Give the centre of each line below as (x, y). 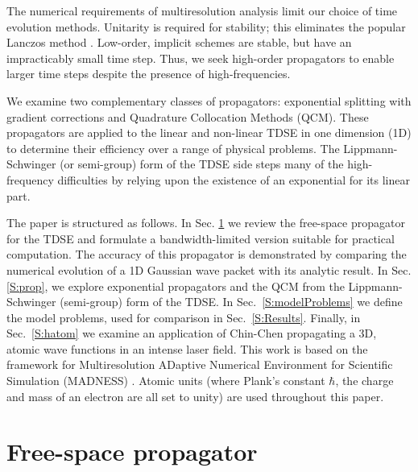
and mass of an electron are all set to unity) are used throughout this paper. (195, 396)
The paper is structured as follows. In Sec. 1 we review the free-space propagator (206, 223)
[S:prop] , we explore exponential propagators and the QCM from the (176, 286)
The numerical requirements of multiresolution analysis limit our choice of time (202, 10)
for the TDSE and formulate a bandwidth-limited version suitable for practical (201, 238)
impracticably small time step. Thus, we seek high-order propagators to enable (201, 58)
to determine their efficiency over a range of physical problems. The (173, 148)
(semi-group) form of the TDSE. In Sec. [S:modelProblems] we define (231, 302)
